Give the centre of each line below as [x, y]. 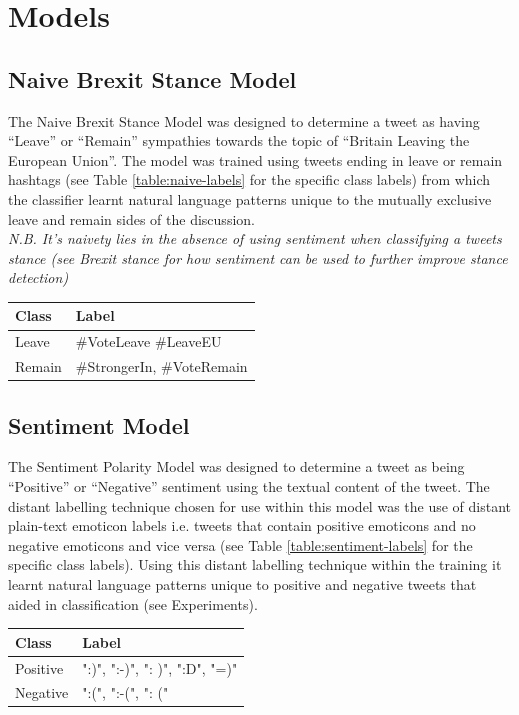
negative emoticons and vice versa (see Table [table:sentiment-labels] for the [240, 544]
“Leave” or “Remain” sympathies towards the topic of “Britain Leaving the [239, 140]
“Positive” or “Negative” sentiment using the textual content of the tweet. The [249, 486]
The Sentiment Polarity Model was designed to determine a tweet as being [236, 466]
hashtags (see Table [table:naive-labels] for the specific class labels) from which [249, 179]
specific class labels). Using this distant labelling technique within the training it [255, 564]
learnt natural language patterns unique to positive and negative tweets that [242, 583]
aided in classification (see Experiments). [133, 603]
